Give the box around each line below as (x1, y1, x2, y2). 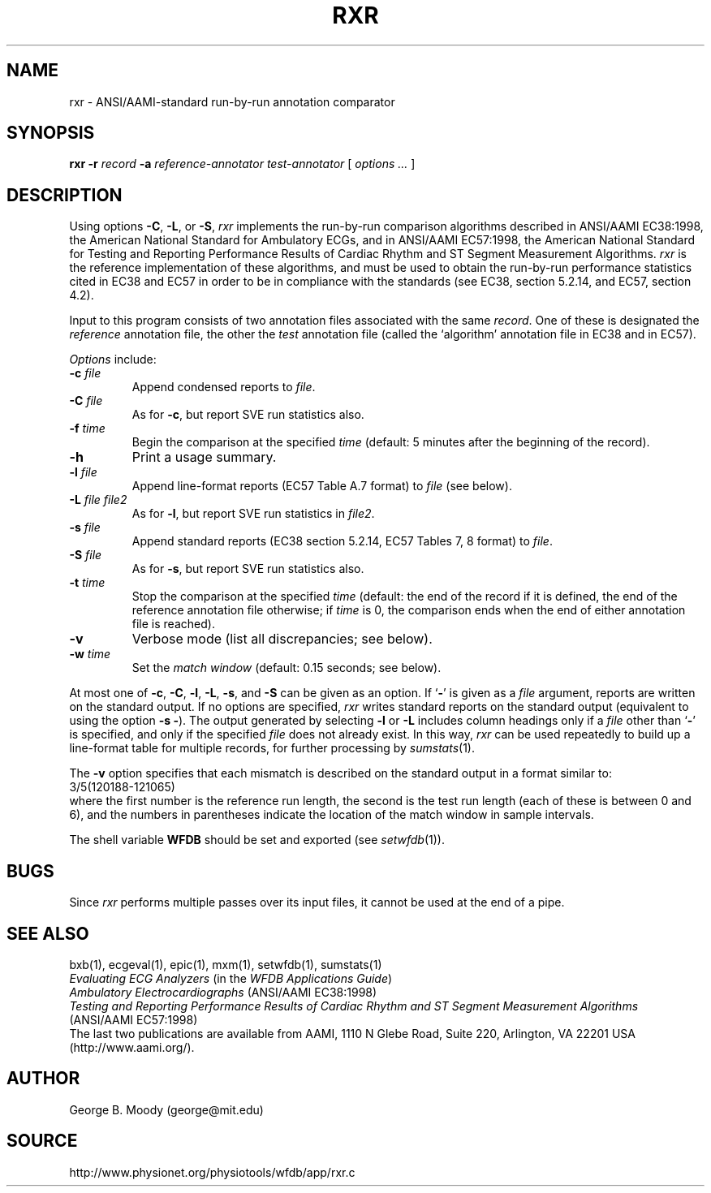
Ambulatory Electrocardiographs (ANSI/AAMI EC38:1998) (69, 984, 377, 999)
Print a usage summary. (131, 449, 277, 466)
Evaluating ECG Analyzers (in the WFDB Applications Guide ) (69, 971, 393, 985)
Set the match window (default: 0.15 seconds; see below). (131, 661, 442, 675)
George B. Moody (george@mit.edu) (69, 1102, 264, 1117)
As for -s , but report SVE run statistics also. (131, 562, 364, 576)
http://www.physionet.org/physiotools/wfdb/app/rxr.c (69, 1165, 355, 1179)
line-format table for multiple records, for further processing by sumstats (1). (69, 741, 475, 756)
